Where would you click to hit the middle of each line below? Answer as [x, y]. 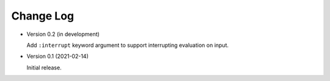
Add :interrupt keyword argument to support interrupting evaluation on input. [128, 45]
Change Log [43, 16]
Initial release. [44, 68]
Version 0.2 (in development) [63, 34]
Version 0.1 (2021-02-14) [57, 56]
